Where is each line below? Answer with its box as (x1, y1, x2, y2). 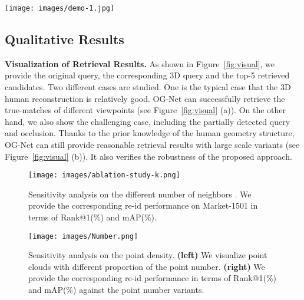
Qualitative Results (5, 30, 124, 48)
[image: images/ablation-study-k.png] (28, 171, 180, 180)
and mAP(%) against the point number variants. (28, 283, 204, 296)
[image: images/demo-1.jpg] (5, 4, 115, 12)
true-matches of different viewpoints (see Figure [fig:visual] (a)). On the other (5, 104, 286, 116)
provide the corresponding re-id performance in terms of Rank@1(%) (28, 272, 277, 284)
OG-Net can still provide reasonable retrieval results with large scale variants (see (5, 139, 300, 151)
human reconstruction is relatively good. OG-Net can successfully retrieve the (5, 92, 285, 104)
